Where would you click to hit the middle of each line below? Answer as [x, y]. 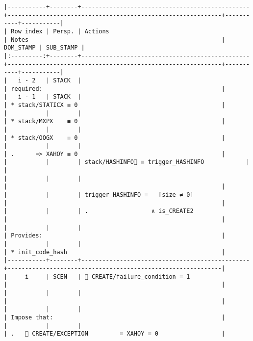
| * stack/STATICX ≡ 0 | [115, 105]
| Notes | [115, 39]
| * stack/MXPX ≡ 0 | [115, 121]
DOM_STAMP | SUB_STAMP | [44, 48]
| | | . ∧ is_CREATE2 [99, 211]
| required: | [115, 89]
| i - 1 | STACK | [43, 97]
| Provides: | [115, 236]
